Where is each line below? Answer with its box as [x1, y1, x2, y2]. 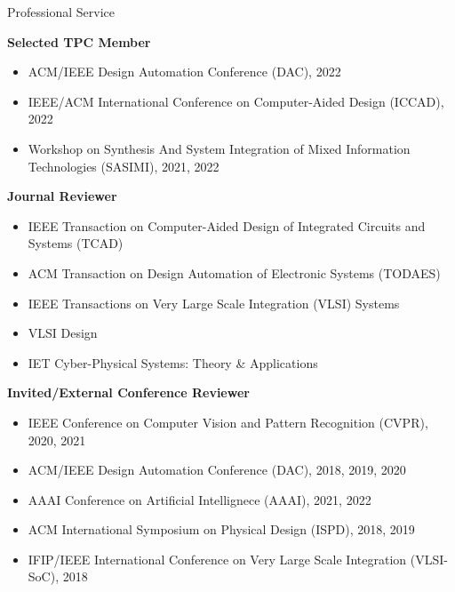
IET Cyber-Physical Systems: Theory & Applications [28, 353, 318, 372]
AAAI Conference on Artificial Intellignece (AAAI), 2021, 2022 [28, 490, 371, 508]
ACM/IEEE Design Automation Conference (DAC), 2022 [28, 62, 341, 81]
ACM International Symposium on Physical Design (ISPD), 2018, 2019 [28, 520, 415, 539]
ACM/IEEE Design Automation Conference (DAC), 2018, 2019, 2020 [28, 460, 406, 479]
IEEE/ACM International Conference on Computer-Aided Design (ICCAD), [28, 92, 444, 110]
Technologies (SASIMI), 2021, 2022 [28, 156, 220, 175]
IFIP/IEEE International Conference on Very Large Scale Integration [28, 549, 407, 568]
